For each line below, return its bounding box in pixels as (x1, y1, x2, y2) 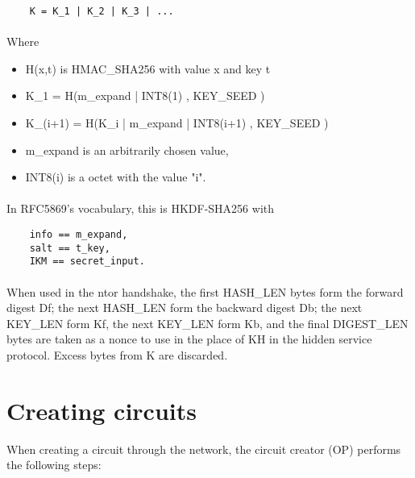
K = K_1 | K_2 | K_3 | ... (29, 6, 174, 17)
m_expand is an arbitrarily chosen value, (25, 141, 229, 158)
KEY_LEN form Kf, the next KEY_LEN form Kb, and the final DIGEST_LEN (6, 314, 409, 331)
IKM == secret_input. (29, 256, 145, 268)
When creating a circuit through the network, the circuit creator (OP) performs (6, 440, 401, 457)
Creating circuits (6, 393, 197, 426)
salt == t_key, (29, 242, 110, 254)
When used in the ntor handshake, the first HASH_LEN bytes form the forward (6, 283, 404, 300)
